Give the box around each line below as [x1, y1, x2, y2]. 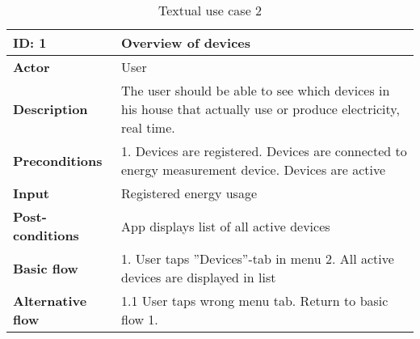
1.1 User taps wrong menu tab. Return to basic [121, 291, 388, 310]
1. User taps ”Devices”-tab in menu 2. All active [121, 249, 394, 268]
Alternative [13, 291, 87, 310]
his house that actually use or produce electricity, [121, 100, 400, 118]
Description [13, 100, 88, 118]
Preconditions [13, 150, 103, 170]
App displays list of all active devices [121, 216, 330, 235]
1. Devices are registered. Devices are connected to [121, 142, 407, 160]
